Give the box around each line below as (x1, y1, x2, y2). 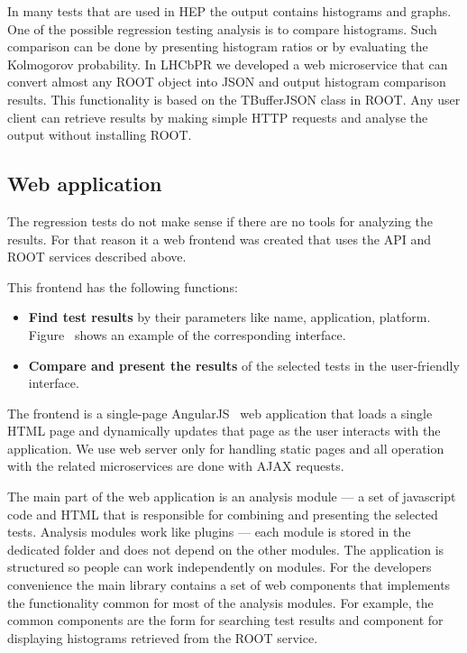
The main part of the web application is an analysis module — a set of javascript (7, 487, 456, 506)
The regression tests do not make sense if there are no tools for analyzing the (7, 211, 434, 230)
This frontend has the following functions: (7, 277, 238, 296)
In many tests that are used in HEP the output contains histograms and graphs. (7, 2, 452, 20)
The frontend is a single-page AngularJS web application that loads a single (7, 403, 433, 422)
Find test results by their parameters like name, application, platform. (28, 308, 431, 326)
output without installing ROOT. (7, 125, 192, 144)
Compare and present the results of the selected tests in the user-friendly (28, 355, 460, 374)
